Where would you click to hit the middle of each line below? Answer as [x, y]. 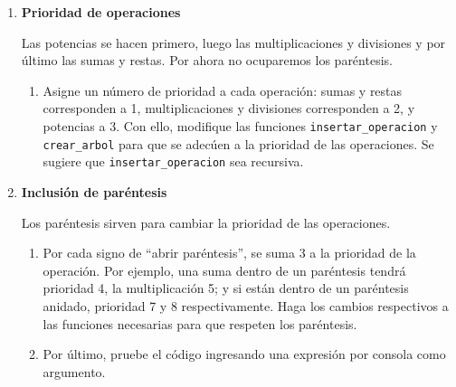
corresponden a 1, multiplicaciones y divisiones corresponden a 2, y [229, 108]
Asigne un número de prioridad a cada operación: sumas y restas [223, 90]
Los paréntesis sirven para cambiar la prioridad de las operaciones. [206, 222]
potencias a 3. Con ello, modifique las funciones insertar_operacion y [240, 125]
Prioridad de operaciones [101, 12]
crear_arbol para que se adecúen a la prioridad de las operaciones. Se [238, 143]
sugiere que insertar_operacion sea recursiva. [173, 161]
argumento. [74, 371]
